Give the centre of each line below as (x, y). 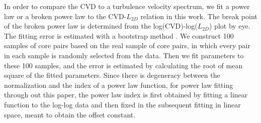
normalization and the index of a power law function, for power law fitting (119, 85)
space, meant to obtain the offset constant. (70, 114)
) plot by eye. (230, 26)
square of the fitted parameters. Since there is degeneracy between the (112, 75)
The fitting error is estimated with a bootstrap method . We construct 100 (119, 35)
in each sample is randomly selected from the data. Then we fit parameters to (124, 55)
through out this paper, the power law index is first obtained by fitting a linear (126, 95)
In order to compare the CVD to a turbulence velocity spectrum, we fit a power (127, 6)
